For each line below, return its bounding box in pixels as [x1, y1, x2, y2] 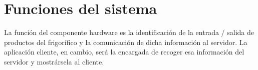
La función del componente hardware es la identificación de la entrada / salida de [4, 27, 254, 37]
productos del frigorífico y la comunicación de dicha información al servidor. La [4, 36, 247, 47]
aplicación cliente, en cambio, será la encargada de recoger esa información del [4, 46, 244, 57]
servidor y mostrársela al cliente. [4, 56, 104, 66]
